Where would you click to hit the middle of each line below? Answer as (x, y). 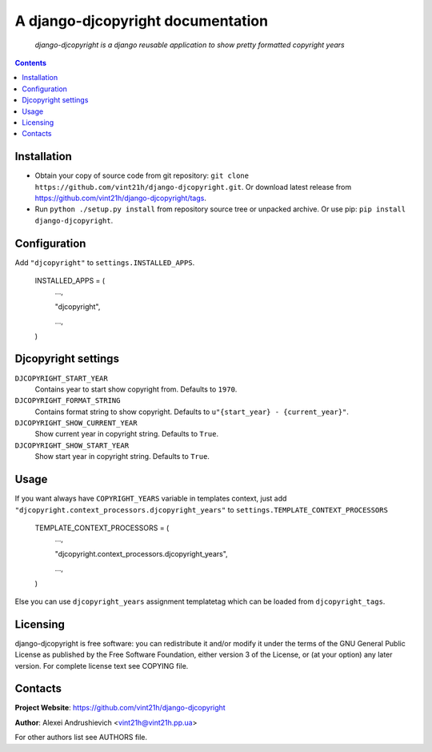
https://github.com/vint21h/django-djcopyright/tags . (121, 198)
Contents (31, 62)
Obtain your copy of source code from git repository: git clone (142, 175)
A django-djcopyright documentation (141, 21)
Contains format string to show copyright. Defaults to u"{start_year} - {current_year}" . (192, 412)
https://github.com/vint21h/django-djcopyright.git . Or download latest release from (193, 187)
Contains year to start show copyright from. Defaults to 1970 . (136, 389)
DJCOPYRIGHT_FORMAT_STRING (68, 401)
